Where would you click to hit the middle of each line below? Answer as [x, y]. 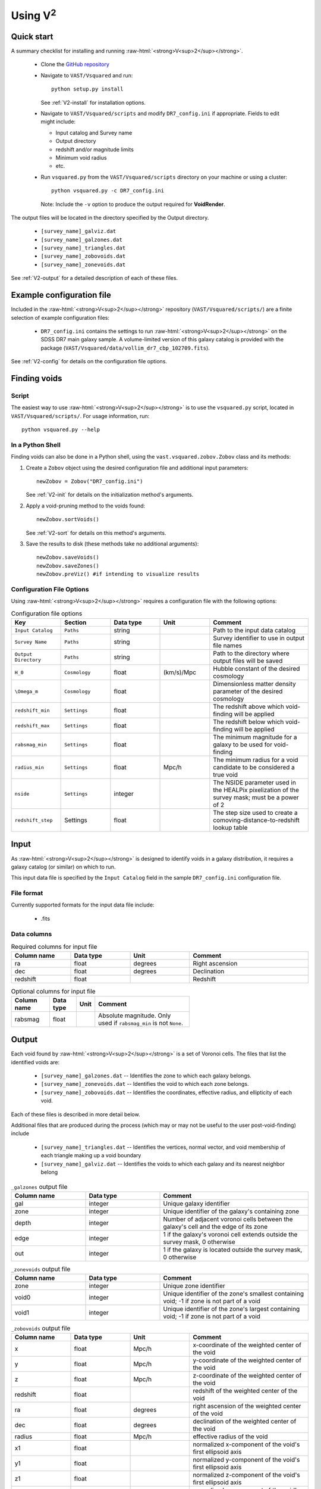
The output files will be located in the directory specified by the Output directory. [110, 217]
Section [75, 622]
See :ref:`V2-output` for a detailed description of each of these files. [95, 278]
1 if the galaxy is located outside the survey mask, [233, 1250]
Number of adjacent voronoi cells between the [228, 1219]
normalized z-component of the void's [246, 1475]
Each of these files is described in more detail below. [75, 1114]
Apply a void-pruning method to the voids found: [86, 506]
